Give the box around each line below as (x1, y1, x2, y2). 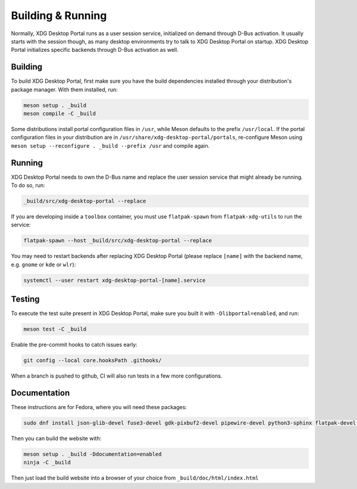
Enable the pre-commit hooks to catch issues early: (11, 341, 138, 348)
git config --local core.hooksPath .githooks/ (23, 357, 162, 364)
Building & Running (11, 9, 107, 22)
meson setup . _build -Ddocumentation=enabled (23, 451, 162, 458)
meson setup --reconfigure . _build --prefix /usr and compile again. (11, 142, 210, 149)
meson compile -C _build (23, 110, 96, 117)
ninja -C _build (23, 459, 71, 466)
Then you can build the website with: (11, 435, 102, 442)
